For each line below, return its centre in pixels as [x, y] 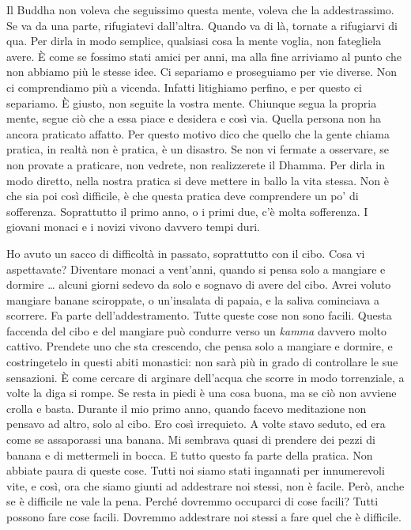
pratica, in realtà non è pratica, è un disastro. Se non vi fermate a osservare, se [198, 149]
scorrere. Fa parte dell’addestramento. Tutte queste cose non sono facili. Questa [199, 315]
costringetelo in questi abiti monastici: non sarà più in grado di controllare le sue [202, 362]
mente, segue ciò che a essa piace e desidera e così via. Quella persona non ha [194, 118]
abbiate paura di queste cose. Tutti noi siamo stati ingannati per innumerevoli [196, 470]
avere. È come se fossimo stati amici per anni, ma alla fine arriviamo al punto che [204, 56]
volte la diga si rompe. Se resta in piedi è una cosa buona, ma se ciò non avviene [202, 393]
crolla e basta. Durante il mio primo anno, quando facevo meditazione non [187, 408]
